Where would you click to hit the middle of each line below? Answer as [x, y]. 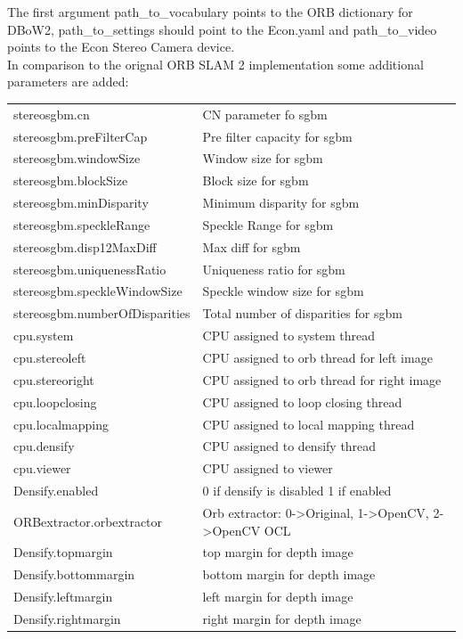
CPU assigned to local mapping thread [309, 424]
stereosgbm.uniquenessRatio [90, 269]
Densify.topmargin [63, 552]
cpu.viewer [42, 468]
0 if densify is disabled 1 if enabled [297, 491]
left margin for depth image [278, 597]
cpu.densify [44, 446]
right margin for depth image [282, 618]
